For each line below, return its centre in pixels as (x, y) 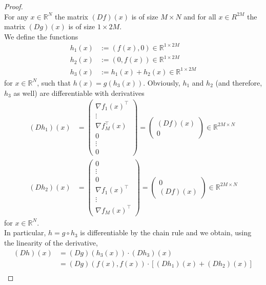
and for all (200, 16)
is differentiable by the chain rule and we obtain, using (166, 232)
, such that (54, 82)
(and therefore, (239, 82)
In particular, (25, 232)
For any (16, 16)
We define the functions (41, 36)
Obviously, (164, 82)
